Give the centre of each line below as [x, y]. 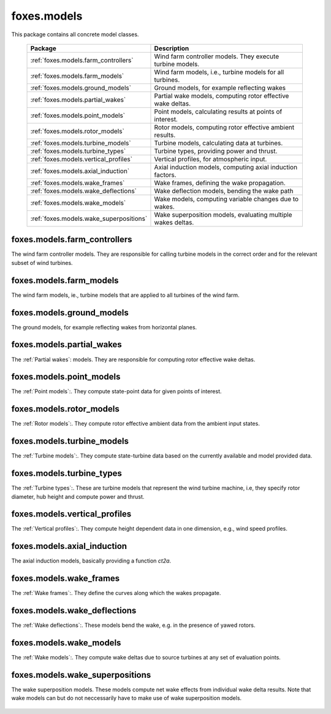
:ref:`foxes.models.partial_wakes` [78, 99]
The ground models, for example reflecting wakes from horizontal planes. [104, 327]
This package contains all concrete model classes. [75, 34]
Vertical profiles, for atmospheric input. [211, 159]
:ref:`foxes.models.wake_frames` [78, 183]
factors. [165, 175]
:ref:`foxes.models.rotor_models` [78, 131]
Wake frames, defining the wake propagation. [220, 183]
